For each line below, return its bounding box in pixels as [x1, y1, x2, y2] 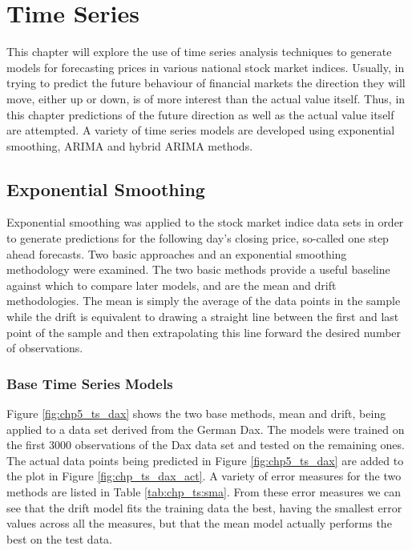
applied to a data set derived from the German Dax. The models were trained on [6, 420, 405, 437]
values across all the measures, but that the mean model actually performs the [6, 515, 392, 532]
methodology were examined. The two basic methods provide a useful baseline [6, 261, 390, 278]
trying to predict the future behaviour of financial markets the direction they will [6, 74, 406, 91]
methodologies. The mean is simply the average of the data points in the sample [6, 292, 401, 309]
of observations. [6, 339, 83, 356]
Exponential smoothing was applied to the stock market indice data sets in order [6, 214, 404, 231]
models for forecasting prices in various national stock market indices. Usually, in [6, 58, 405, 75]
